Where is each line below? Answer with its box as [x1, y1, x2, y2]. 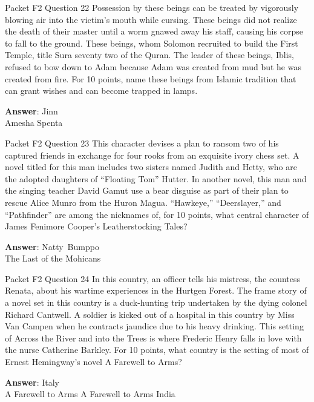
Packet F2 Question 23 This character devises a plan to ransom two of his [5, 136, 279, 149]
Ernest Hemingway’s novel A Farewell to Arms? [5, 355, 182, 368]
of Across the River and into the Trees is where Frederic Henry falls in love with [5, 331, 302, 344]
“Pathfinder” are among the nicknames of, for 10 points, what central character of [5, 208, 309, 220]
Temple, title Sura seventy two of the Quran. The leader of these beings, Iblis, [5, 48, 294, 61]
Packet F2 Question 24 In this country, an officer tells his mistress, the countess [5, 272, 301, 285]
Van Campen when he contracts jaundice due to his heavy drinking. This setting [5, 320, 304, 332]
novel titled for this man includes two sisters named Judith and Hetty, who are [5, 160, 297, 173]
